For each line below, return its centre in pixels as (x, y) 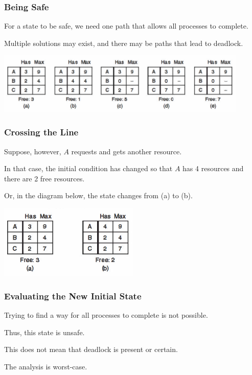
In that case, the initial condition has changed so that (88, 168)
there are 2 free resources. (44, 178)
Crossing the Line (41, 132)
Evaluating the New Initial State (73, 296)
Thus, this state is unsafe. (44, 332)
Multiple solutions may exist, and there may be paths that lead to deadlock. (124, 43)
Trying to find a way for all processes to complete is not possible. (106, 315)
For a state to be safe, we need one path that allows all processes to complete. (126, 26)
